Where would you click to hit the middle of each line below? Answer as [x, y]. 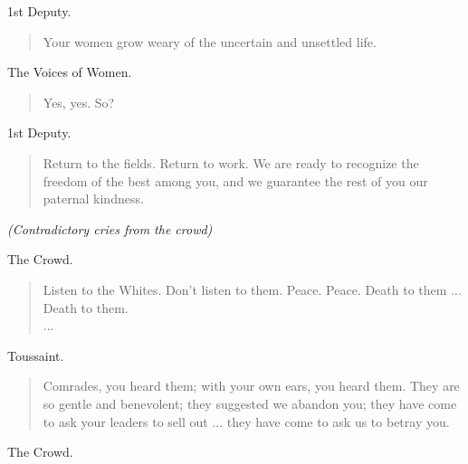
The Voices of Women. [70, 72]
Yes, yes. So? [79, 102]
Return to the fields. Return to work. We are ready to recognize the [231, 162]
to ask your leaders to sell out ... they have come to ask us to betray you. [246, 421]
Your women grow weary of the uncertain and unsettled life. [210, 41]
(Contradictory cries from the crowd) [110, 228]
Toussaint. [36, 355]
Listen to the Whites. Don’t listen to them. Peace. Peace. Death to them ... [252, 289]
